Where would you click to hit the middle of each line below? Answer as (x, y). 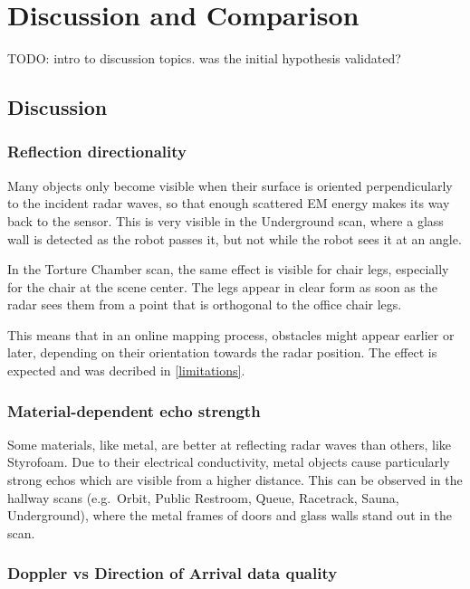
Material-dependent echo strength (134, 410)
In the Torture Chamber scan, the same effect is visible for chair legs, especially (228, 269)
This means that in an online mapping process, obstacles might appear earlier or (231, 334)
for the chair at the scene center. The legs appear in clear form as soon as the (222, 286)
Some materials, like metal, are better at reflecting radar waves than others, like (230, 444)
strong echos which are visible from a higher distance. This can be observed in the (235, 480)
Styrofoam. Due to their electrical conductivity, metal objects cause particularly (229, 462)
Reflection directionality (97, 152)
